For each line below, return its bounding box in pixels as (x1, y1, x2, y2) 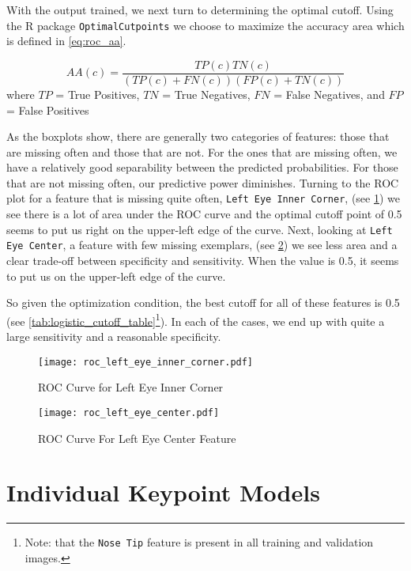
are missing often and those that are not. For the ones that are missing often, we (6, 143, 398, 160)
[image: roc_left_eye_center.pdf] (38, 407, 220, 418)
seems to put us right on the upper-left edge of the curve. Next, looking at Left (6, 221, 393, 237)
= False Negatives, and (273, 85, 385, 102)
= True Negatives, (162, 85, 251, 102)
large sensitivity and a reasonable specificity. (6, 328, 221, 345)
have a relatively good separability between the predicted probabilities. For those (6, 159, 398, 176)
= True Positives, (55, 85, 140, 102)
